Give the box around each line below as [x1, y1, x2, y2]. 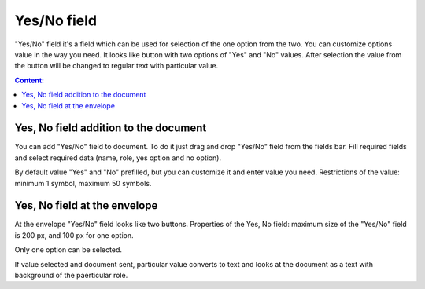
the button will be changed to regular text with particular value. [14, 61, 219, 71]
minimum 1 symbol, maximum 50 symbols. [14, 178, 152, 188]
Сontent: [14, 75, 45, 85]
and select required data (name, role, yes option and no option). [14, 153, 222, 163]
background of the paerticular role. [14, 271, 128, 280]
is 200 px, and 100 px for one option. [14, 230, 134, 240]
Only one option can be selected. [14, 245, 122, 254]
